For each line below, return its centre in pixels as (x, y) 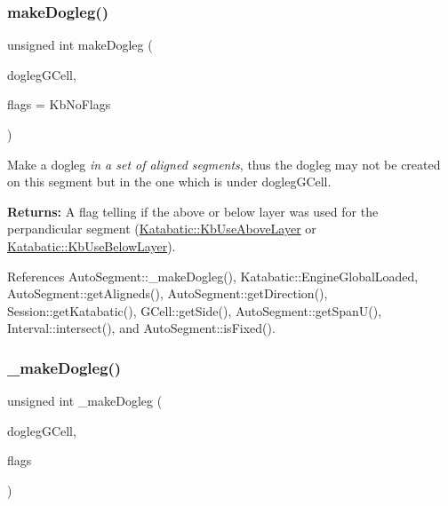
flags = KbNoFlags (59, 104)
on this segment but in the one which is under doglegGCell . (169, 182)
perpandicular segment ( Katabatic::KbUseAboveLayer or (162, 229)
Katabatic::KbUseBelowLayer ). (92, 245)
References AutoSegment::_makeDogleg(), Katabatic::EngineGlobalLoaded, (213, 276)
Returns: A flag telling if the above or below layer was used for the (193, 211)
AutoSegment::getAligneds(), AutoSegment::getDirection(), (168, 293)
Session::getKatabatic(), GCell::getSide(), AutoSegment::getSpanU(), (195, 310)
